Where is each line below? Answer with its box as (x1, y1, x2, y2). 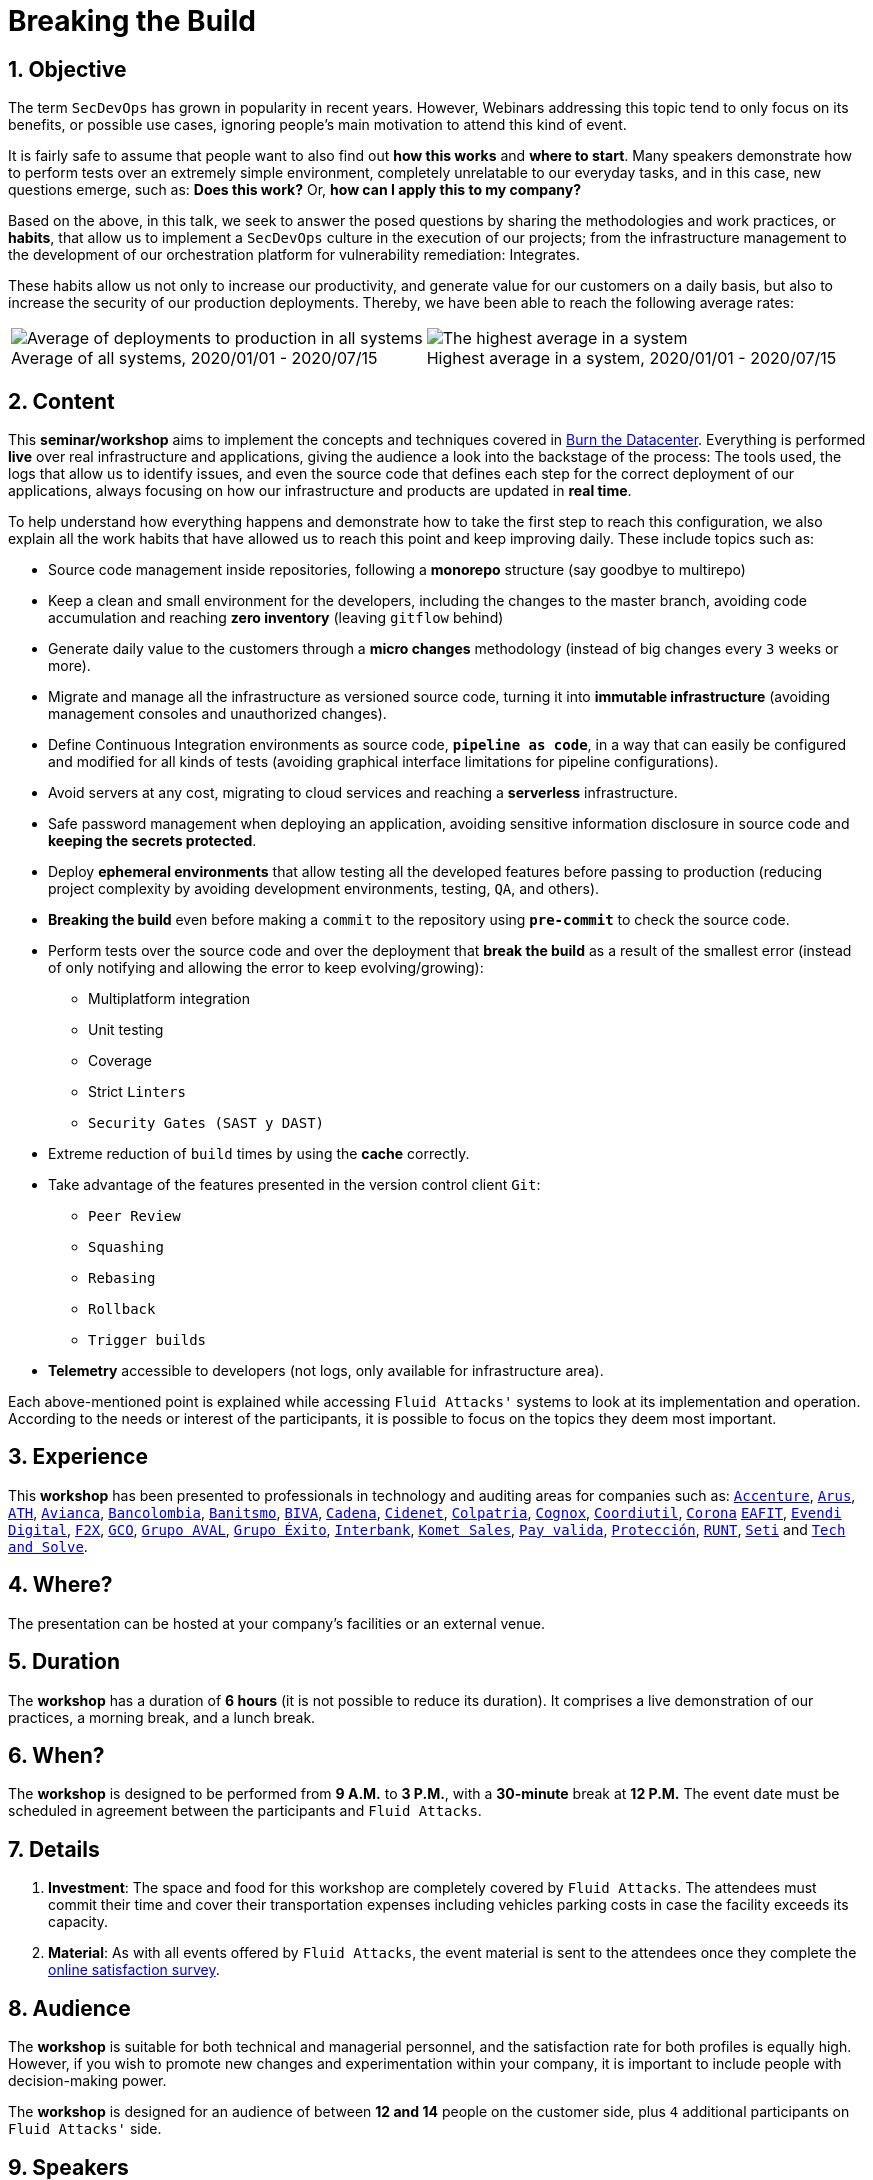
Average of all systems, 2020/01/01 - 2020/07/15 (11, 348, 378, 369)
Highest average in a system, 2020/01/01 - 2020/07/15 (426, 348, 837, 369)
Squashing (88, 1239, 164, 1256)
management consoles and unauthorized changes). (48, 705, 387, 723)
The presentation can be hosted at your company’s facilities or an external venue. (8, 1614, 546, 1632)
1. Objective (8, 56, 127, 82)
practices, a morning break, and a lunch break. (8, 1708, 316, 1726)
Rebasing (88, 1270, 156, 1287)
